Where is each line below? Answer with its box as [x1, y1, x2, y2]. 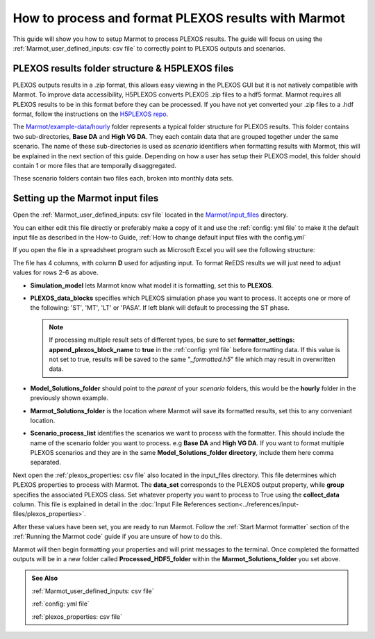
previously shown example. [30, 394, 109, 402]
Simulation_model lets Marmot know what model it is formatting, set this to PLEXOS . [30, 281, 274, 290]
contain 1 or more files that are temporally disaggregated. [12, 161, 177, 169]
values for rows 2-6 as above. [12, 268, 99, 277]
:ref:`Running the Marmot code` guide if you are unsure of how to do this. [12, 532, 222, 541]
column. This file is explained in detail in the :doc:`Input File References [12, 500, 217, 508]
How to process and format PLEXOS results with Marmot [12, 10, 345, 26]
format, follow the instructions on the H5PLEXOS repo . [12, 110, 169, 118]
